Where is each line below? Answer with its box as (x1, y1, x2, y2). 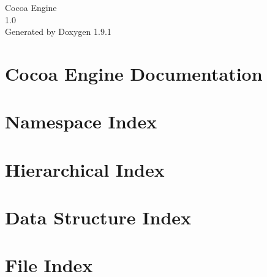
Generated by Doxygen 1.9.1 (5, 25, 111, 38)
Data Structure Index (5, 205, 192, 230)
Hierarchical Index (5, 157, 165, 182)
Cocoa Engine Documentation (5, 61, 263, 86)
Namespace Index (5, 109, 157, 134)
